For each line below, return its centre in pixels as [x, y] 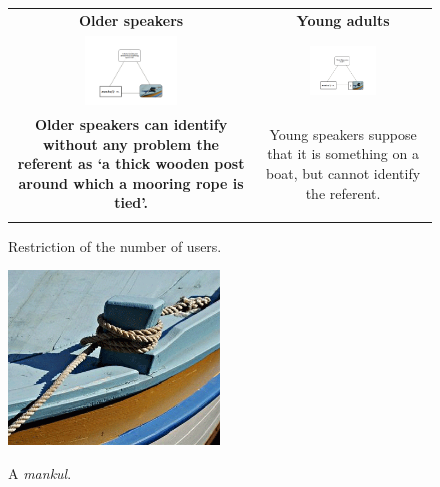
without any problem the [131, 143]
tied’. [131, 202]
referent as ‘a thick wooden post [131, 163]
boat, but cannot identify [343, 173]
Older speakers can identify [131, 124]
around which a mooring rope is [131, 182]
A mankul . [40, 472]
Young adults [343, 19]
